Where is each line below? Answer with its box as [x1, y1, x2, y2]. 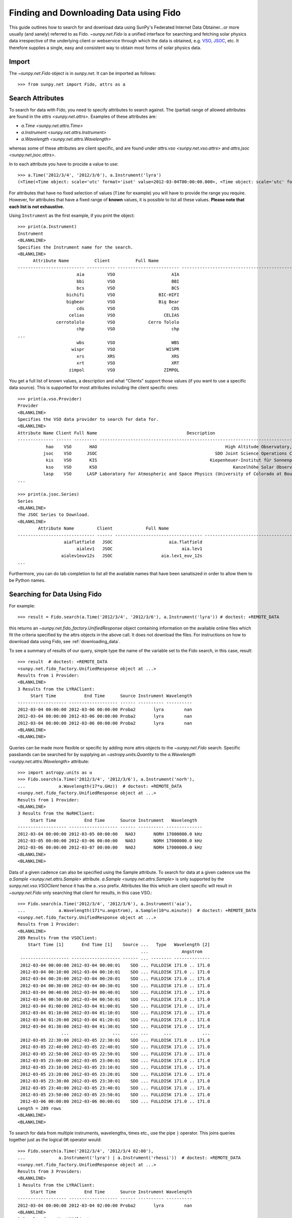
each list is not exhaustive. [9, 204, 65, 209]
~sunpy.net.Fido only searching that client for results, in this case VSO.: [9, 890, 153, 895]
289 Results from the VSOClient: [18, 935, 97, 941]
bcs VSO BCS [76, 285, 180, 291]
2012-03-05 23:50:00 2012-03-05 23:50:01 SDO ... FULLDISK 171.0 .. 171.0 [20, 1092, 210, 1097]
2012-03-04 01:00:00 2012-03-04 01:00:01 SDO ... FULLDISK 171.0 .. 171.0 [20, 1003, 210, 1009]
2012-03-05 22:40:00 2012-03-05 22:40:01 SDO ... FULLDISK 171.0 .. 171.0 [20, 1044, 210, 1050]
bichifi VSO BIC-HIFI [66, 292, 180, 298]
